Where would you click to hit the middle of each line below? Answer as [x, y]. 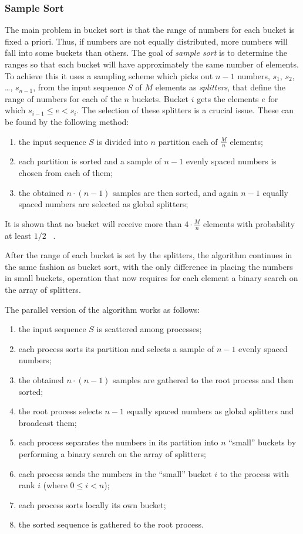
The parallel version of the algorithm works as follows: [102, 309]
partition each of [188, 141]
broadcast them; [48, 422]
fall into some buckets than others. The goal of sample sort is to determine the [146, 53]
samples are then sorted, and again [176, 192]
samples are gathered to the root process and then [203, 379]
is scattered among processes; [149, 329]
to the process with [254, 473]
